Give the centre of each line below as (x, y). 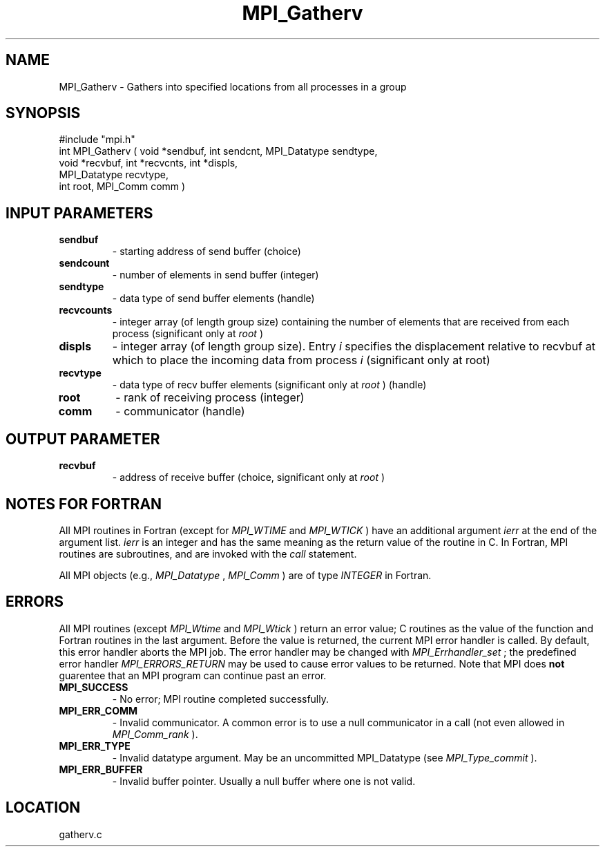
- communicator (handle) (180, 411)
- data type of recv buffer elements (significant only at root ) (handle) (269, 385)
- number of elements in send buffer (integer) (215, 275)
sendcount (84, 263)
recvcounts (86, 310)
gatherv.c (80, 834)
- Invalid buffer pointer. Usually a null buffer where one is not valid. (264, 781)
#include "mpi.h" (97, 140)
